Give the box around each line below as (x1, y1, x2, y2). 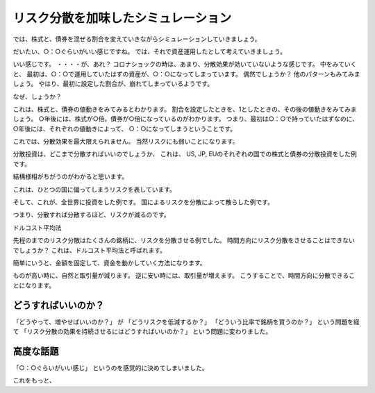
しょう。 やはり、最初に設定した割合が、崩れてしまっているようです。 (12, 80, 214, 88)
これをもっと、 (12, 376, 56, 385)
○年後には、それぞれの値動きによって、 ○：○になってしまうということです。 (12, 124, 236, 133)
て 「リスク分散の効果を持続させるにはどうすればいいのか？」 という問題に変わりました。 (12, 327, 272, 336)
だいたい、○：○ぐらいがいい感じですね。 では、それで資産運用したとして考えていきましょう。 (12, 47, 287, 56)
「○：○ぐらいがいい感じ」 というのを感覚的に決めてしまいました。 (12, 363, 208, 371)
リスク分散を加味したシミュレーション (12, 10, 232, 26)
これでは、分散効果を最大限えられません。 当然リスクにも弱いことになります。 (12, 137, 239, 146)
